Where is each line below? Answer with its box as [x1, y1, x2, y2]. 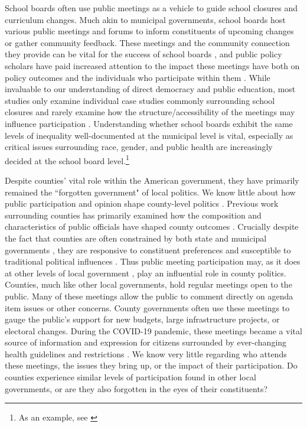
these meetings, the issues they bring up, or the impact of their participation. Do [5, 359, 298, 371]
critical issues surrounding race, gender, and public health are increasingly [5, 141, 273, 153]
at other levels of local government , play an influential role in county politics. [5, 266, 286, 279]
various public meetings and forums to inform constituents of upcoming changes [5, 25, 294, 37]
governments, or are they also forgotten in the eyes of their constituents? [5, 382, 268, 395]
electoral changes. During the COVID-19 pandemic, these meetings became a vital [5, 324, 302, 337]
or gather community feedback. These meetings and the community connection [5, 36, 290, 48]
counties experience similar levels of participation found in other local [5, 371, 256, 383]
